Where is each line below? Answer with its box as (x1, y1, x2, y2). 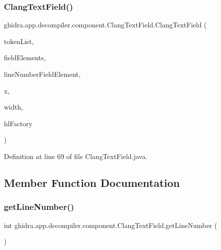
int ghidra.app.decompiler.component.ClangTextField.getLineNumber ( (4, 220, 217, 230)
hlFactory (4, 118, 33, 128)
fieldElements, (4, 52, 46, 63)
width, (4, 102, 23, 112)
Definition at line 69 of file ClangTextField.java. (4, 151, 147, 161)
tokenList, (4, 36, 34, 46)
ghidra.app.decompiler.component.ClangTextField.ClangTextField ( (4, 20, 207, 30)
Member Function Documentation (4, 175, 180, 190)
